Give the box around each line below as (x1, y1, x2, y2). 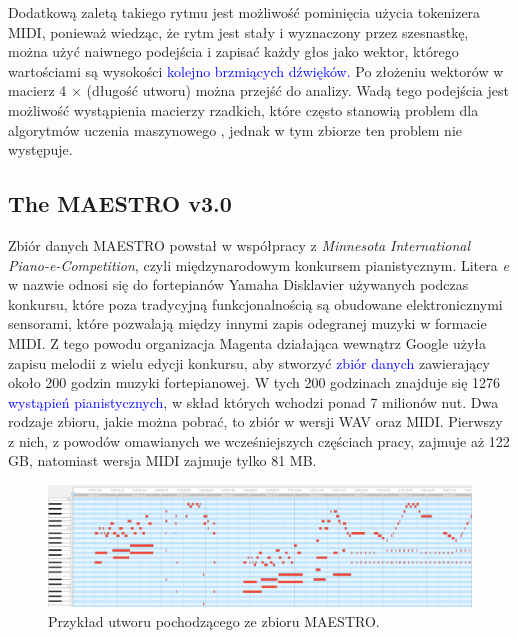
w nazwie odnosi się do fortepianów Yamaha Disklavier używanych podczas (8, 274, 469, 295)
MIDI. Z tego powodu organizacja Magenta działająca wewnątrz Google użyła (8, 332, 486, 353)
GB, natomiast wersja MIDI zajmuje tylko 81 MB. (8, 450, 317, 471)
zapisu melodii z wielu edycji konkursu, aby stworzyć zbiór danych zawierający (8, 352, 490, 373)
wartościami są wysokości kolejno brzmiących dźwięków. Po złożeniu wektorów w (8, 60, 504, 81)
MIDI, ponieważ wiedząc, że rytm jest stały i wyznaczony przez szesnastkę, (8, 21, 469, 42)
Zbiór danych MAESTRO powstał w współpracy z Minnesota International (8, 234, 471, 255)
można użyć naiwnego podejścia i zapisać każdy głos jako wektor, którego (8, 41, 459, 62)
